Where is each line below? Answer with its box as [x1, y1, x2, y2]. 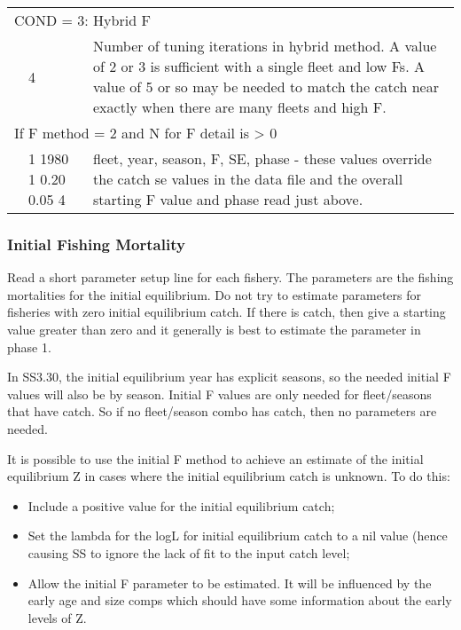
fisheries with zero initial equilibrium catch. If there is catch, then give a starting [7, 303, 446, 321]
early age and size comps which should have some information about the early [27, 591, 452, 610]
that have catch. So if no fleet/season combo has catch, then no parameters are [7, 402, 437, 421]
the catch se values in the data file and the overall [93, 169, 403, 189]
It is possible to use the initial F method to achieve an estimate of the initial [7, 449, 424, 468]
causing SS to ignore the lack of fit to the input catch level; [27, 543, 350, 562]
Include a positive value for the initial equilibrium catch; [27, 496, 335, 515]
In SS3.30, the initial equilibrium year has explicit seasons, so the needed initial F [7, 367, 451, 386]
